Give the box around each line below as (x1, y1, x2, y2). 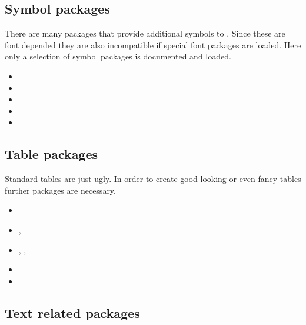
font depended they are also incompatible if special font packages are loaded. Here (5, 38, 301, 51)
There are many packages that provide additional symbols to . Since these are (5, 27, 285, 39)
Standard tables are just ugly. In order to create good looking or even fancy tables (5, 173, 301, 185)
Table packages (5, 145, 98, 163)
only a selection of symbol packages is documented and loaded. (5, 50, 231, 62)
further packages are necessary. (5, 184, 116, 196)
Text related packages (5, 303, 140, 321)
